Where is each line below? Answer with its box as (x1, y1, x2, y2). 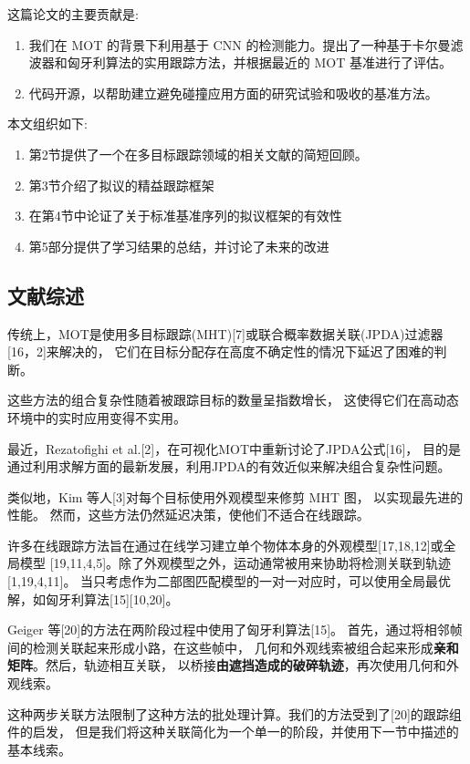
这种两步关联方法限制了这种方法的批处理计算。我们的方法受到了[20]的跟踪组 (7, 704, 462, 723)
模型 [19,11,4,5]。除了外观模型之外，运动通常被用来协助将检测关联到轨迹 (19, 553, 452, 573)
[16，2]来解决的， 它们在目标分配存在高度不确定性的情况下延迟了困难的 (7, 342, 434, 361)
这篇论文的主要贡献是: (7, 5, 139, 23)
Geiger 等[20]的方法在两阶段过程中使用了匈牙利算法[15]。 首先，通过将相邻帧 (7, 620, 463, 639)
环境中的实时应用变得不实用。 (7, 408, 186, 427)
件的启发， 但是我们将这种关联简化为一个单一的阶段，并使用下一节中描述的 (7, 722, 459, 741)
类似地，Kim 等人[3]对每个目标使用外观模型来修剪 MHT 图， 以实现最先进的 (7, 487, 464, 506)
